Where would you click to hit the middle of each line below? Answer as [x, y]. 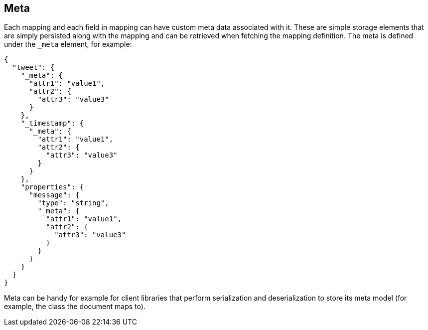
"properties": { [52, 187]
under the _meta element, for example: [68, 44]
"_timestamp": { [52, 123]
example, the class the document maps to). [75, 307]
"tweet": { [33, 68]
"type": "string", [73, 203]
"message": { [54, 195]
